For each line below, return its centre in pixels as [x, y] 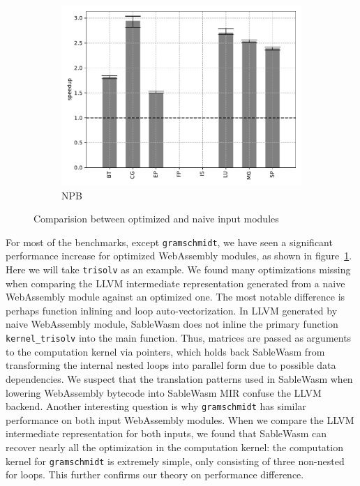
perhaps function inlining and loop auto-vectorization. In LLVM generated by [172, 310]
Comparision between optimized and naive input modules [156, 219]
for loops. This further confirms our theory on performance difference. [155, 474]
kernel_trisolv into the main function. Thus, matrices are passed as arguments [179, 338]
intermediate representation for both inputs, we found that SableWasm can [166, 433]
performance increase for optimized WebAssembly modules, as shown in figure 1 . [179, 256]
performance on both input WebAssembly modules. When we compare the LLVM [180, 419]
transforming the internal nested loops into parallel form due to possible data [171, 365]
